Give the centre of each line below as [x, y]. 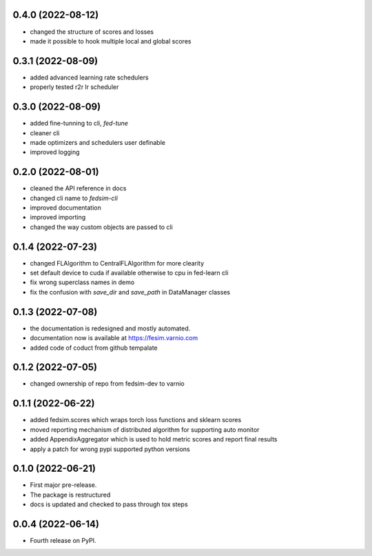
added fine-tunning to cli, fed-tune [79, 123]
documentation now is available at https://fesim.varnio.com [114, 338]
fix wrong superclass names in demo [82, 282]
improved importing [58, 217]
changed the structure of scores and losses [92, 32]
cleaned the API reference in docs [78, 188]
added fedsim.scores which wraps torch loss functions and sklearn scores [136, 420]
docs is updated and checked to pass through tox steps [109, 504]
